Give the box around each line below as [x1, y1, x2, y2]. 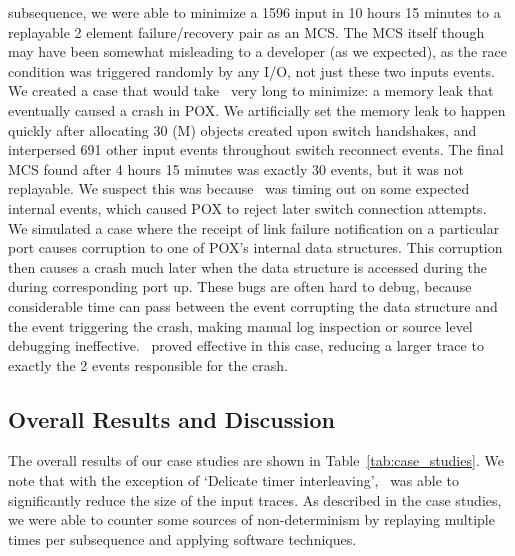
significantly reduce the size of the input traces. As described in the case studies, [8, 489, 502, 510]
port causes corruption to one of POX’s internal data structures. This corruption [8, 237, 503, 258]
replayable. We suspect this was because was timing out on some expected [8, 178, 470, 199]
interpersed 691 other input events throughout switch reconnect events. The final [8, 139, 504, 160]
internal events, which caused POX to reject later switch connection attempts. [8, 197, 487, 218]
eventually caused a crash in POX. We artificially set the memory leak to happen [8, 99, 506, 120]
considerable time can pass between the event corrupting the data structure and [8, 295, 498, 316]
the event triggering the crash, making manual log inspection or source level [8, 315, 473, 336]
